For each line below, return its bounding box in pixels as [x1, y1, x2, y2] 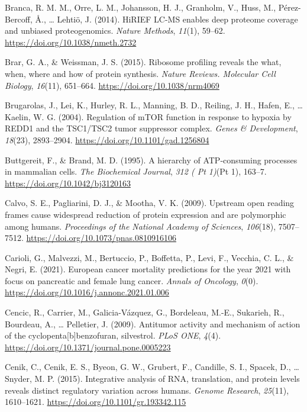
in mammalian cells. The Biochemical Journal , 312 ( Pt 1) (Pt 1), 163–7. [5, 165, 267, 178]
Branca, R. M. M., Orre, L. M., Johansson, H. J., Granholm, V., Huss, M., [5, 1, 276, 13]
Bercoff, [5, 12, 33, 25]
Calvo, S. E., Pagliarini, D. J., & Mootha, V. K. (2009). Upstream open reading [5, 197, 295, 209]
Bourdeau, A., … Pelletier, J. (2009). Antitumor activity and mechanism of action [5, 317, 300, 330]
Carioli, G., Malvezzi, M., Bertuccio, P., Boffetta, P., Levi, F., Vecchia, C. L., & [5, 251, 294, 263]
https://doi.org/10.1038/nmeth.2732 [5, 36, 137, 48]
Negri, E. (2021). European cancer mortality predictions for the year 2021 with [5, 263, 291, 275]
